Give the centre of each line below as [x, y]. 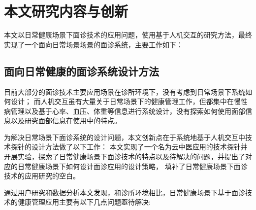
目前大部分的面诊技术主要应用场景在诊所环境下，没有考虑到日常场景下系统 [125, 91]
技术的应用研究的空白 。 [42, 176]
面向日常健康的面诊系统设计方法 [81, 71]
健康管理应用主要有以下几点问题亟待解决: [84, 202]
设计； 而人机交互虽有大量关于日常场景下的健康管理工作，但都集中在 [122, 101]
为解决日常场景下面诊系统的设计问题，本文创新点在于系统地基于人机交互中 [125, 137]
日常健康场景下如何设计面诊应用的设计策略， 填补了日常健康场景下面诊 [132, 166]
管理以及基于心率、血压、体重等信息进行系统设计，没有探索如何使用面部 [128, 111]
